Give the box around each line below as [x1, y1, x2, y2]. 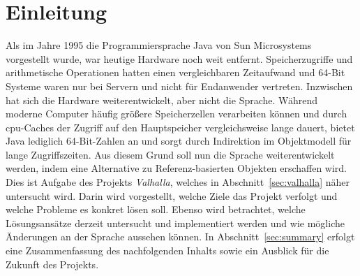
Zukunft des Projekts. [6, 256, 99, 271]
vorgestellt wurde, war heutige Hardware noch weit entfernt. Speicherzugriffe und [6, 51, 353, 66]
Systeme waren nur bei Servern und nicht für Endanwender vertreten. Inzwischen [6, 78, 353, 93]
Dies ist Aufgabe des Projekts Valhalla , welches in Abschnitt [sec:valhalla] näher [6, 175, 350, 189]
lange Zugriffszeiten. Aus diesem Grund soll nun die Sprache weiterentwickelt [6, 147, 335, 161]
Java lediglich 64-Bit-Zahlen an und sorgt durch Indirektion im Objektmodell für [6, 133, 352, 148]
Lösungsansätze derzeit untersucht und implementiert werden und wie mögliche [6, 215, 345, 230]
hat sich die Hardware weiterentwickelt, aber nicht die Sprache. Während [6, 92, 318, 107]
